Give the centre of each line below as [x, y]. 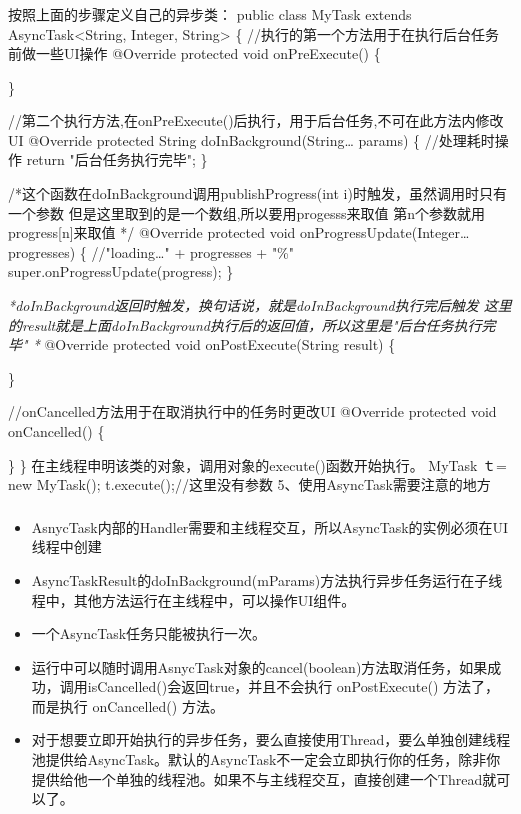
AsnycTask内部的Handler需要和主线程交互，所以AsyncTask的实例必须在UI [270, 526]
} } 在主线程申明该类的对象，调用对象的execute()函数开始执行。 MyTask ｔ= [257, 464]
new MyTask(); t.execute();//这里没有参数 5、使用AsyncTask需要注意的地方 [249, 484]
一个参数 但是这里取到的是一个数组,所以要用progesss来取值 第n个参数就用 [247, 212]
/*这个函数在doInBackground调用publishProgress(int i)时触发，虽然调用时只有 [257, 193]
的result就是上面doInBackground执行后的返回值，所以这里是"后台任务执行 [245, 324]
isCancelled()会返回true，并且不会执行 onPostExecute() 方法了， [293, 686]
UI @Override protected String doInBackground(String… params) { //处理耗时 [251, 139]
